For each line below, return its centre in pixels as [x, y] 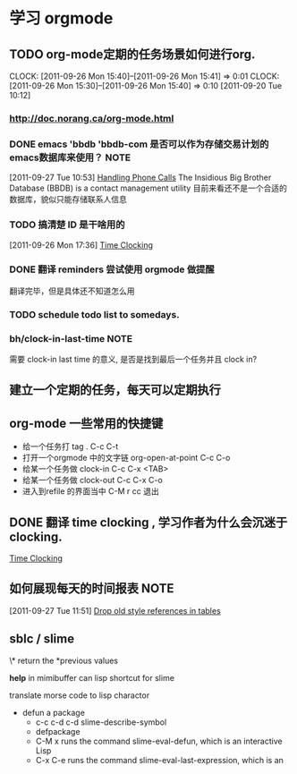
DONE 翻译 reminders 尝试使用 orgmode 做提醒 [112, 269]
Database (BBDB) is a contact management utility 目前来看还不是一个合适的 [148, 188]
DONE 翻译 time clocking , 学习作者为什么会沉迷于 [148, 522]
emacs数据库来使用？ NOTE [70, 157]
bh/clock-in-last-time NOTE [71, 338]
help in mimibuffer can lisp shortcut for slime [92, 677]
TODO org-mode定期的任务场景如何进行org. [132, 54]
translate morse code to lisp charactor [80, 695]
